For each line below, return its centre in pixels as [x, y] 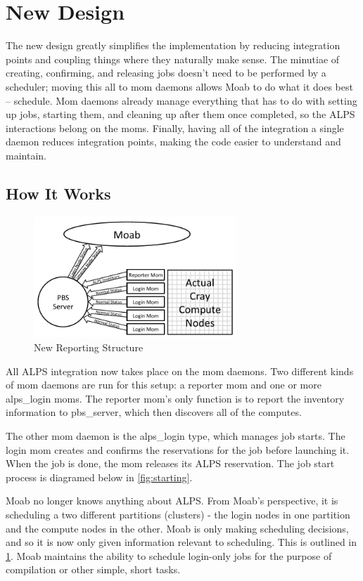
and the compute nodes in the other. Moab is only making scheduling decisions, [177, 528]
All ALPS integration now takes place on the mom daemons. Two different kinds [180, 371]
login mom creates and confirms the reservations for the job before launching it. [178, 449]
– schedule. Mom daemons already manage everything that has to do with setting [181, 100]
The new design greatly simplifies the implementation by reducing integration [173, 45]
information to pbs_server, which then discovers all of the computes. [154, 412]
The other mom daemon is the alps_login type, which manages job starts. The [176, 436]
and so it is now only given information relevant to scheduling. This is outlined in [181, 542]
